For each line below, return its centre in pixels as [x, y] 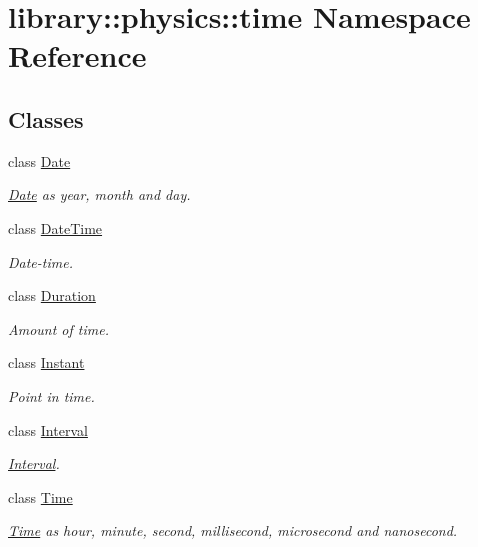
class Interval [48, 429]
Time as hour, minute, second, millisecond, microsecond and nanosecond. [233, 530]
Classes [46, 118]
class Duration [52, 295]
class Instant [46, 362]
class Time [40, 496]
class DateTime [55, 227]
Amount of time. [58, 328]
